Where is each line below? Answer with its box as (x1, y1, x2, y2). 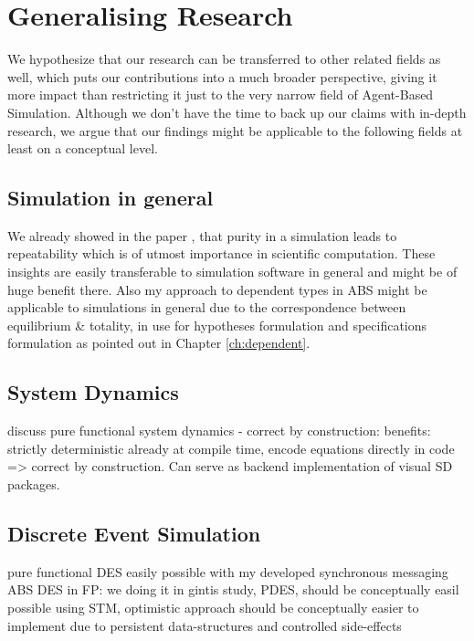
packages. (7, 475, 60, 494)
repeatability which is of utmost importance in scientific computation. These (7, 244, 436, 263)
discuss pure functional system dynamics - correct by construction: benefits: (7, 421, 431, 440)
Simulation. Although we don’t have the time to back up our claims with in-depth (7, 102, 467, 121)
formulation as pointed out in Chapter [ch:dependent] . (7, 333, 311, 352)
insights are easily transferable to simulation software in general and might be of (7, 262, 458, 281)
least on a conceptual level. (7, 139, 158, 158)
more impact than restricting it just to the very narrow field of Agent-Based (7, 85, 434, 104)
